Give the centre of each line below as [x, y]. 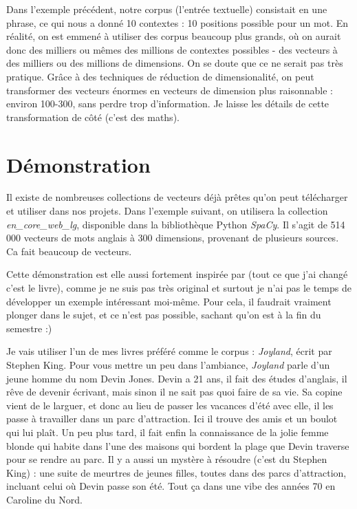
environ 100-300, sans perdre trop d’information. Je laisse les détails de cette [168, 104]
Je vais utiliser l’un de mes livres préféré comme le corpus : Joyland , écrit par [169, 351]
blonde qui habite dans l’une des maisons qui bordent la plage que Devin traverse [178, 445]
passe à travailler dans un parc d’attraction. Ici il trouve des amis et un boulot [172, 419]
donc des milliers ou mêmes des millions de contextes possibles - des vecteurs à [172, 49]
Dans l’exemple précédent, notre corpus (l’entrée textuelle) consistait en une [167, 9]
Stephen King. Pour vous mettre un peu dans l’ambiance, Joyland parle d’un [168, 365]
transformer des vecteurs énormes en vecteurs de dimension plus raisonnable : [170, 90]
